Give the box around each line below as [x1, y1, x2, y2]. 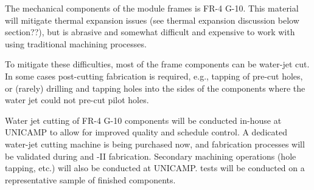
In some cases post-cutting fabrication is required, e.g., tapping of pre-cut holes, [5, 69, 303, 82]
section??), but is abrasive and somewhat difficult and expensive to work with [5, 25, 295, 38]
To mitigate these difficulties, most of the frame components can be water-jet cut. [5, 58, 310, 70]
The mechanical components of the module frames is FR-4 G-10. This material [5, 2, 299, 14]
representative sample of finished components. [5, 173, 176, 186]
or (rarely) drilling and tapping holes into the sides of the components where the [5, 81, 305, 94]
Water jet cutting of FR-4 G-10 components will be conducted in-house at [5, 114, 282, 126]
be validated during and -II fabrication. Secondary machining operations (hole [5, 149, 296, 162]
